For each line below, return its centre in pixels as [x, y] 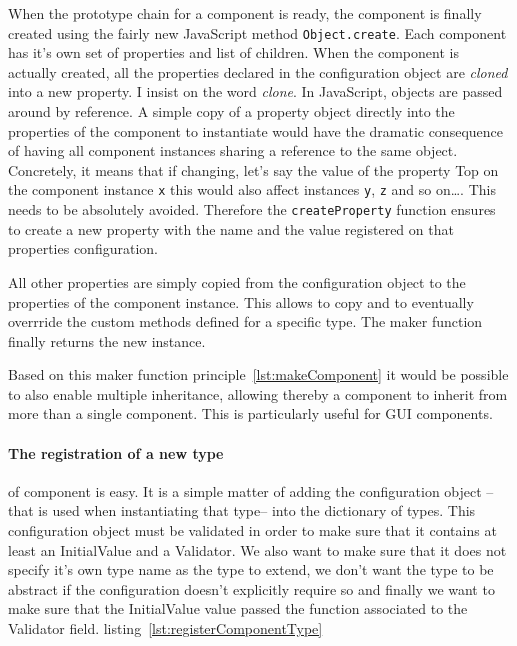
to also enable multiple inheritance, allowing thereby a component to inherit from [258, 393]
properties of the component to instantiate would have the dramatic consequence [255, 130]
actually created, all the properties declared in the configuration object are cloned [258, 71]
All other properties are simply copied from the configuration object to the [237, 281]
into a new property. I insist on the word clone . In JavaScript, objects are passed [255, 91]
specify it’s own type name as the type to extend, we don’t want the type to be [251, 569]
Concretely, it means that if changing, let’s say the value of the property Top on [253, 169]
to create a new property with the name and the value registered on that [231, 228]
